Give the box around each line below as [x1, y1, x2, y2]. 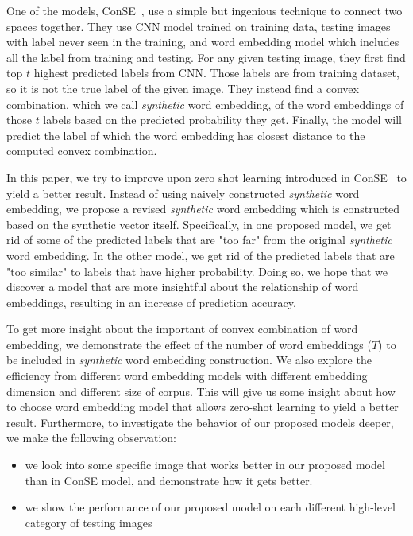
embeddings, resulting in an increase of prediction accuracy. [6, 293, 296, 310]
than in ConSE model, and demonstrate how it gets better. [25, 472, 313, 488]
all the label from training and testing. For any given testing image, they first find [6, 49, 406, 65]
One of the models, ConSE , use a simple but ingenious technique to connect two [6, 2, 403, 18]
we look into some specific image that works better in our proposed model [25, 456, 385, 473]
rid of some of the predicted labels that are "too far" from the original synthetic [6, 231, 392, 248]
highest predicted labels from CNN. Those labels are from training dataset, [33, 64, 399, 81]
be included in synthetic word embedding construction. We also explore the [6, 352, 372, 368]
